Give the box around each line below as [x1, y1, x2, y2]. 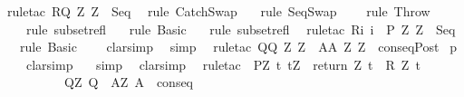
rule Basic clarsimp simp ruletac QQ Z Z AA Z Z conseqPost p [19, 37, 457, 56]
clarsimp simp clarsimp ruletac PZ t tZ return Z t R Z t [25, 54, 420, 73]
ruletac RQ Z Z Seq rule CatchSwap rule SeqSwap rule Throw [6, 2, 430, 20]
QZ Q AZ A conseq [63, 73, 194, 92]
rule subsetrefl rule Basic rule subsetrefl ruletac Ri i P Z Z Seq [25, 19, 456, 38]
